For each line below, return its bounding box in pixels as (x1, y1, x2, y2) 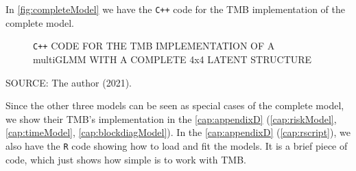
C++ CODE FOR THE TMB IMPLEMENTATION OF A (33, 38, 275, 53)
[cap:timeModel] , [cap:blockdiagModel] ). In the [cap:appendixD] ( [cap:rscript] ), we (5, 125, 351, 139)
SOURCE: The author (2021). (5, 75, 132, 89)
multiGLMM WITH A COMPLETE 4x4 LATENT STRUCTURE (33, 52, 312, 66)
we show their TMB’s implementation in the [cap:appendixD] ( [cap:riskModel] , (5, 111, 337, 126)
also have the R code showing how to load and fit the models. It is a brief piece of (5, 138, 348, 152)
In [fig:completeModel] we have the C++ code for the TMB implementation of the (5, 2, 345, 16)
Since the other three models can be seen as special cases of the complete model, (5, 98, 344, 113)
